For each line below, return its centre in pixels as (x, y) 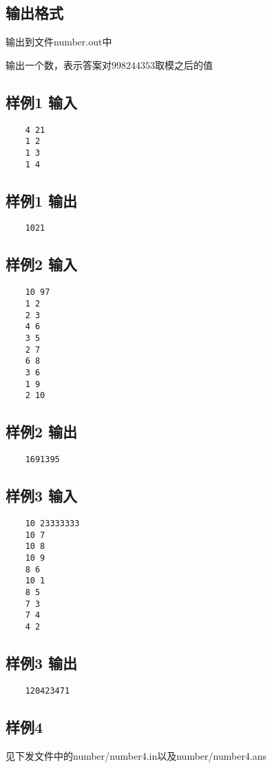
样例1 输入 (42, 102)
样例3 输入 (42, 496)
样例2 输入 (42, 264)
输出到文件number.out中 (59, 42)
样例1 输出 (42, 200)
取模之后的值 (184, 64)
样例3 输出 (42, 662)
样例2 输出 (42, 432)
